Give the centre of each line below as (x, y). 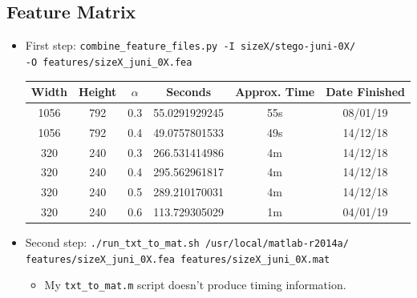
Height (98, 92)
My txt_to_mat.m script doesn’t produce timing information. (195, 285)
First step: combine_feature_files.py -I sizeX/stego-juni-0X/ (190, 45)
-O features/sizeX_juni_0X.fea (109, 62)
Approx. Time (275, 92)
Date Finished (365, 92)
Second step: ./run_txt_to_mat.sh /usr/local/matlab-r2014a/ (187, 242)
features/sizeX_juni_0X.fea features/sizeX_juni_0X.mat (178, 259)
